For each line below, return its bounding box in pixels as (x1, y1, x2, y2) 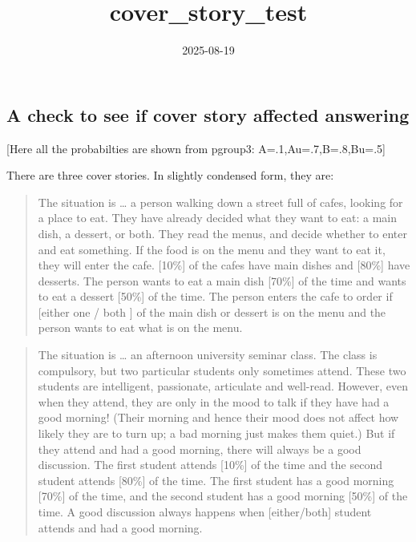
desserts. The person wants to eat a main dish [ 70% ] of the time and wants (38, 272, 406, 289)
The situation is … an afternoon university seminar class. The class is (38, 346, 378, 363)
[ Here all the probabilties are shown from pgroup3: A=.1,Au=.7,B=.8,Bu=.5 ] (6, 140, 386, 156)
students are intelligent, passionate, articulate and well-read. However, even (38, 378, 409, 394)
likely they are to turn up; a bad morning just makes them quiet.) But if (38, 425, 395, 442)
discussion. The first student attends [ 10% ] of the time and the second (38, 456, 382, 473)
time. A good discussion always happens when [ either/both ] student (38, 504, 372, 520)
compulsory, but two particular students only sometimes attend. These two (38, 362, 406, 378)
